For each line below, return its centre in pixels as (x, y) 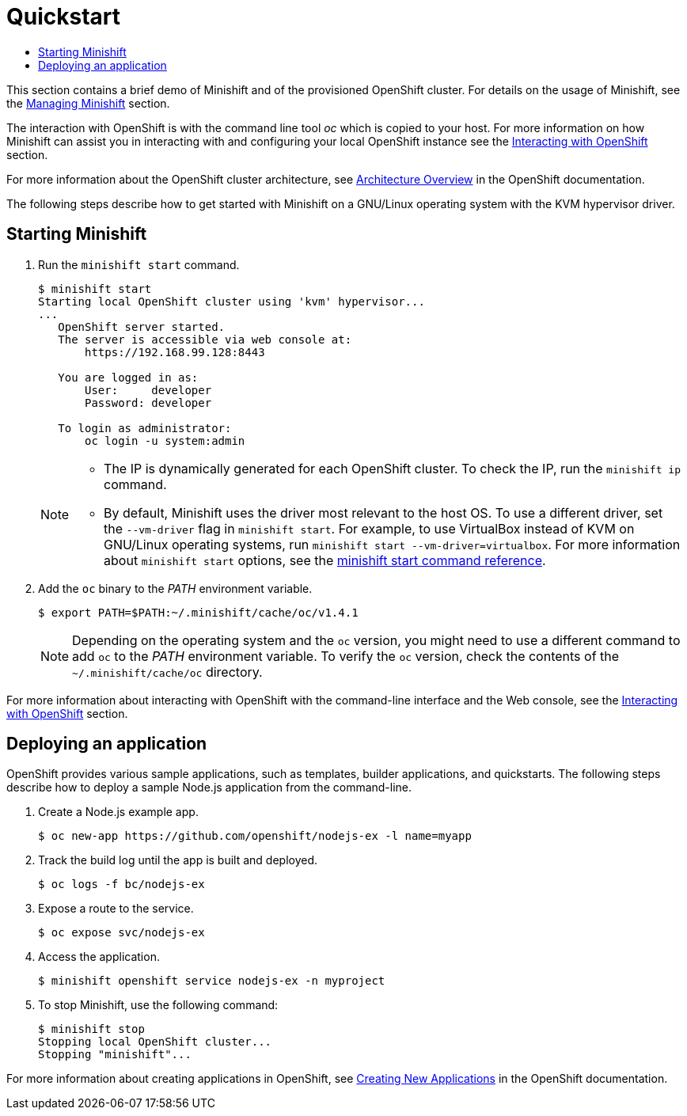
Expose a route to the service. (116, 909)
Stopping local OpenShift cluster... (155, 1042)
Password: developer (148, 402)
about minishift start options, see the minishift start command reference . (325, 560)
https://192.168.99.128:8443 (175, 352)
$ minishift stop (91, 1029)
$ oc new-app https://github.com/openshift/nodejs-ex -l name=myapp (255, 836)
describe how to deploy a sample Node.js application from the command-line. (209, 788)
